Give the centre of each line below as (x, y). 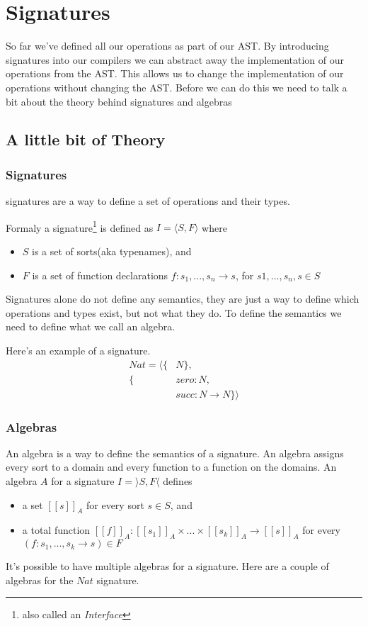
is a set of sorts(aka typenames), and (112, 251)
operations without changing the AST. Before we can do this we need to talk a (177, 87)
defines (178, 481)
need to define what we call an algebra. (91, 326)
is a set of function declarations (100, 275)
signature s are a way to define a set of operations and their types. (148, 201)
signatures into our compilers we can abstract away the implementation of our (175, 59)
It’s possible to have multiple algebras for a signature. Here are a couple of (167, 566)
